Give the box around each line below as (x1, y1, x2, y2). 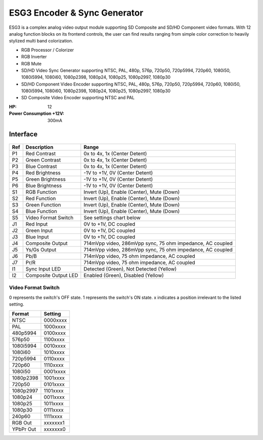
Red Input (25, 221, 48, 228)
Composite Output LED (25, 272, 78, 279)
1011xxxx (44, 400, 64, 407)
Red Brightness (25, 169, 61, 176)
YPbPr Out (12, 425, 37, 432)
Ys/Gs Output (25, 247, 56, 253)
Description (25, 144, 54, 151)
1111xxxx (44, 413, 63, 419)
